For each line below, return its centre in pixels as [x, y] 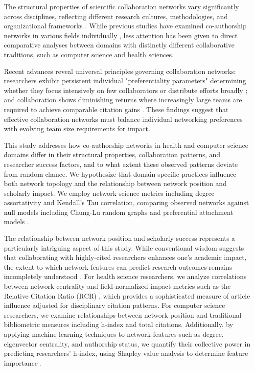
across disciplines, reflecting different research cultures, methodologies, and [116, 16]
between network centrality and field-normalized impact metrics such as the [117, 286]
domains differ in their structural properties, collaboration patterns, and [112, 154]
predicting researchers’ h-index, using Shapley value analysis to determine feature [126, 353]
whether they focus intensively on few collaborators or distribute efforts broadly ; [126, 90]
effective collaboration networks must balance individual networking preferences [123, 119]
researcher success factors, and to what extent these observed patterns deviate [121, 164]
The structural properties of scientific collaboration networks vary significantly [122, 6]
